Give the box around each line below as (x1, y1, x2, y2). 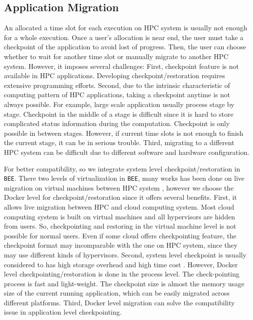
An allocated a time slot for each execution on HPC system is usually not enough (4, 22, 248, 33)
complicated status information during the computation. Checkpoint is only (4, 118, 230, 128)
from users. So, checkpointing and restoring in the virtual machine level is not (4, 221, 236, 231)
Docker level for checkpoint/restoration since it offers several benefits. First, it (4, 192, 237, 202)
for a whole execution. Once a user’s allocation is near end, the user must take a (4, 32, 244, 42)
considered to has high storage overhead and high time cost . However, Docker (4, 259, 238, 269)
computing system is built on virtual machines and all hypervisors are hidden (4, 211, 235, 221)
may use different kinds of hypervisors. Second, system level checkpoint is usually (4, 249, 247, 259)
